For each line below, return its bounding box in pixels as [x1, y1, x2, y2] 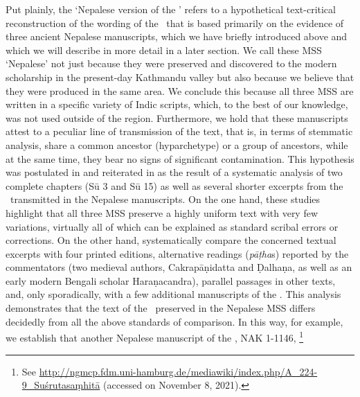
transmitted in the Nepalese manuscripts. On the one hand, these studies [10, 192, 321, 206]
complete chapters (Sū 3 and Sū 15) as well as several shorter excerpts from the [6, 178, 343, 193]
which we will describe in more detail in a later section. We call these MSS [6, 42, 322, 57]
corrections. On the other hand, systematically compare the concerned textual [6, 233, 336, 247]
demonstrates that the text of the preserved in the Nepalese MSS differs [6, 301, 316, 315]
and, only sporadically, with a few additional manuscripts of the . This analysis [6, 287, 341, 301]
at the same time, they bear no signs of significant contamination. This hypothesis [6, 151, 354, 166]
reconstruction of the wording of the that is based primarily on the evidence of [6, 15, 344, 30]
